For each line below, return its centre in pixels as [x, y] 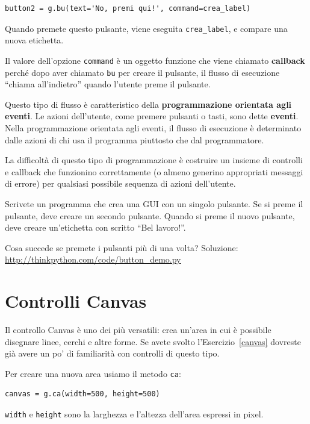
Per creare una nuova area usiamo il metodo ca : [93, 373]
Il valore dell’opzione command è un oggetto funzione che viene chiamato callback [155, 60]
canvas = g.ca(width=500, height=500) [82, 394]
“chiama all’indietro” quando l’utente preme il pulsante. [108, 84]
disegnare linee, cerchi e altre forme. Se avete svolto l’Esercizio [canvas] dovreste [153, 341]
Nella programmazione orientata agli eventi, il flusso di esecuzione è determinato [153, 127]
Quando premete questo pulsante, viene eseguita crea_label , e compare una [146, 28]
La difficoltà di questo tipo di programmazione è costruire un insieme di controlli [154, 160]
